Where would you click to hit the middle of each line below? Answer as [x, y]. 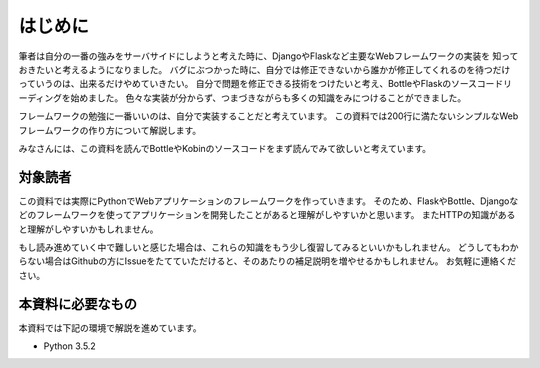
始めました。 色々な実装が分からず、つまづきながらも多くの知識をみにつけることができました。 [268, 97]
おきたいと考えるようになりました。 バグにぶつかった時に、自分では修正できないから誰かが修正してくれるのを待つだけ [264, 69]
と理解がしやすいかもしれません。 [88, 229]
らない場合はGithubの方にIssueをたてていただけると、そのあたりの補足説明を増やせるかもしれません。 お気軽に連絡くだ [267, 261]
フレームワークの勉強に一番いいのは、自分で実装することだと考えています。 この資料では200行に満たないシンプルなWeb [268, 116]
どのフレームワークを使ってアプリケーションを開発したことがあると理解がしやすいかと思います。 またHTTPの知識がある [267, 215]
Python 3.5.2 [70, 346]
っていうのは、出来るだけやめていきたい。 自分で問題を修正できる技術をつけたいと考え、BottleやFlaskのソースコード [261, 84]
